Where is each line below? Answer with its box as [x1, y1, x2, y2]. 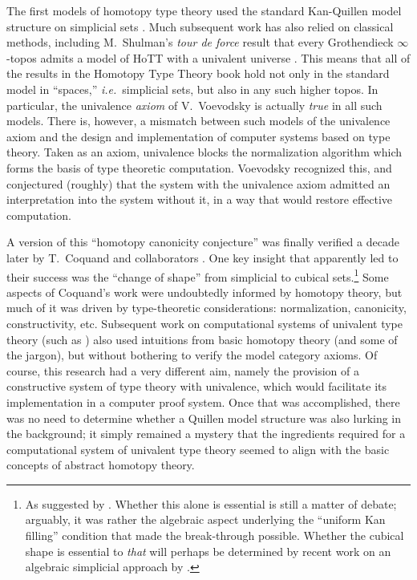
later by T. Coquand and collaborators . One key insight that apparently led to [6, 249, 399, 266]
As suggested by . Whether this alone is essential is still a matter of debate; [25, 495, 397, 512]
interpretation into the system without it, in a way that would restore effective [6, 191, 393, 208]
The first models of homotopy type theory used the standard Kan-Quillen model [6, 2, 402, 18]
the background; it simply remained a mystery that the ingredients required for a [6, 425, 406, 442]
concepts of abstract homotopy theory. [6, 456, 195, 473]
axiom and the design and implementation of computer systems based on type [6, 128, 391, 144]
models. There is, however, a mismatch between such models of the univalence [6, 112, 391, 129]
